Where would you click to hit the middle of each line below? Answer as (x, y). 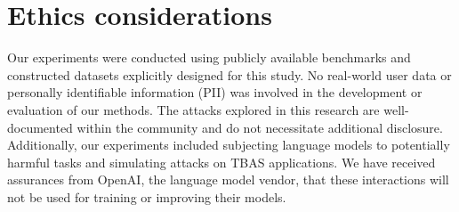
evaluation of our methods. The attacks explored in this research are (193, 109)
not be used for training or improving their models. (147, 196)
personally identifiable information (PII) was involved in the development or (215, 92)
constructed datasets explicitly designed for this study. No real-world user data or (229, 74)
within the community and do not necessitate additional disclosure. (260, 127)
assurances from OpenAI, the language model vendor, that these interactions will (228, 179)
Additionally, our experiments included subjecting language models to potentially (229, 145)
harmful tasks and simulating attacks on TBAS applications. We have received (221, 162)
